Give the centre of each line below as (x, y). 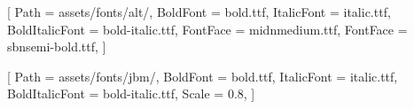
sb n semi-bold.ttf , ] (57, 47)
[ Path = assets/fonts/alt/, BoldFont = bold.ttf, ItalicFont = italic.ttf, (199, 12)
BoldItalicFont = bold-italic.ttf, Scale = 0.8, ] (131, 93)
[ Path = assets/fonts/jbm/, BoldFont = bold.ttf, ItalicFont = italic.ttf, (203, 76)
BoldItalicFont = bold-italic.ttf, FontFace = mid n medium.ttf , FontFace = (207, 29)
